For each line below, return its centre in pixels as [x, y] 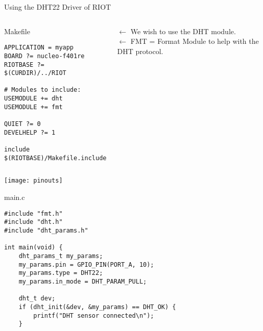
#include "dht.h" [33, 222]
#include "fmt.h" [33, 213]
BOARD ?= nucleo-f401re [44, 56]
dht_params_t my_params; [61, 256]
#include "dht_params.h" [46, 230]
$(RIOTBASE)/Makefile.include [55, 158]
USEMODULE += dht [33, 99]
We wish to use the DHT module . [183, 31]
